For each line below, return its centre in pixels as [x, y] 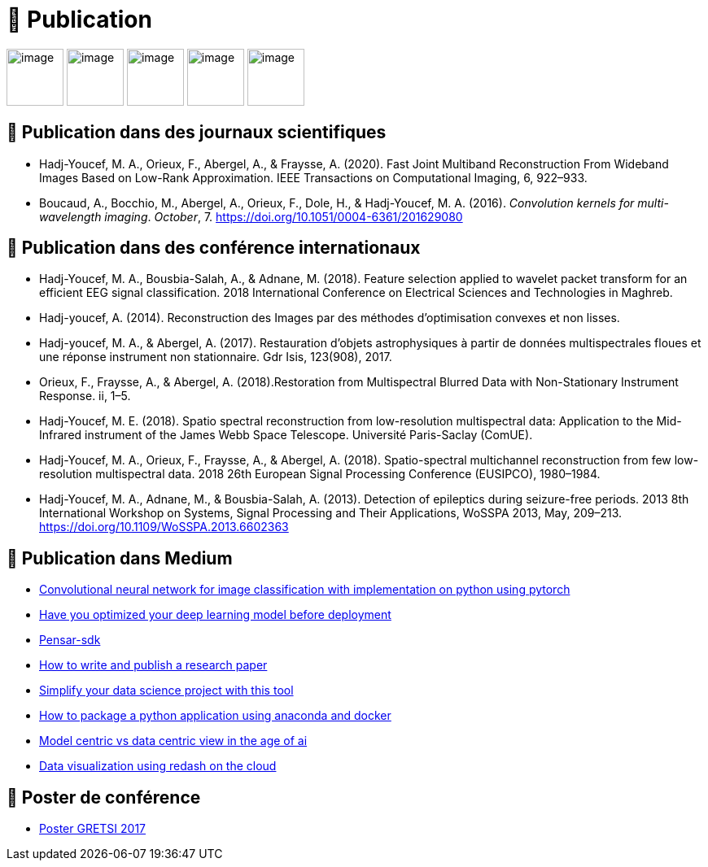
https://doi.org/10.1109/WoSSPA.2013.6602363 [164, 527]
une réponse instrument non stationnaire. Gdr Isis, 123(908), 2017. [216, 357]
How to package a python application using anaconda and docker [215, 716]
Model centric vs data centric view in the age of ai [173, 741]
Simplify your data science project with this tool [166, 691]
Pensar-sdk [70, 640]
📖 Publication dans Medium [120, 558]
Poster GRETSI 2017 [93, 829]
